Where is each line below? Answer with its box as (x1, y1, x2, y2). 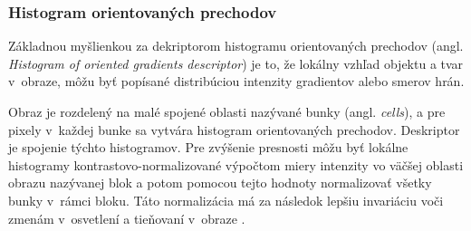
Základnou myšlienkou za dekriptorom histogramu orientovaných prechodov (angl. (8, 36, 464, 55)
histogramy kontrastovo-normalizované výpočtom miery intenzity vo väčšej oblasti (8, 155, 464, 174)
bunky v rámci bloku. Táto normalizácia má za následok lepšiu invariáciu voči (8, 190, 444, 209)
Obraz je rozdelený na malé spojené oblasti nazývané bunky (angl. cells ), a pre (8, 102, 446, 120)
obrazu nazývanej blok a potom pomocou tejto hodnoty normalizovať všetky (8, 173, 432, 192)
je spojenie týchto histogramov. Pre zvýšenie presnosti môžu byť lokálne (8, 138, 409, 157)
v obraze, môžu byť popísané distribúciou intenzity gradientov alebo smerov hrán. (8, 72, 465, 91)
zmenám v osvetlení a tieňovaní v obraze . (8, 208, 245, 227)
